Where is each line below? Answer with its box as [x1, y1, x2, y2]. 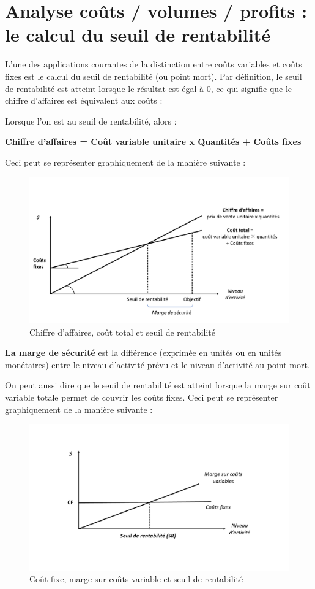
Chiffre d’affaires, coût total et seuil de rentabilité [29, 325, 215, 338]
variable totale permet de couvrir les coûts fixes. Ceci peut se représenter [5, 390, 278, 403]
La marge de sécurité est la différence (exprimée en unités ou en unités [5, 346, 282, 359]
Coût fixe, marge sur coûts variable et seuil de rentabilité [29, 572, 243, 585]
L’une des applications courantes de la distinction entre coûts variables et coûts [5, 58, 302, 71]
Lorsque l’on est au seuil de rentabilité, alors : [5, 114, 177, 127]
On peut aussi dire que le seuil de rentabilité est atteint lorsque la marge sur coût [5, 379, 311, 391]
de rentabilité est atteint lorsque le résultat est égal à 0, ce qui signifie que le [5, 82, 292, 94]
